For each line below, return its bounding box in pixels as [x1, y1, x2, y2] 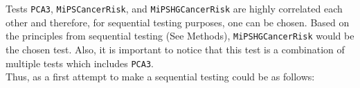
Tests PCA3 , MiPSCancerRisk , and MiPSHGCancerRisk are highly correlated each [6, 1, 343, 16]
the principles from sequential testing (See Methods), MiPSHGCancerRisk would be [6, 28, 354, 43]
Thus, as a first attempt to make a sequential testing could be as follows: [6, 69, 315, 84]
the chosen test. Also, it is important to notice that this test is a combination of [6, 42, 345, 57]
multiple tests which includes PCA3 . [6, 55, 154, 70]
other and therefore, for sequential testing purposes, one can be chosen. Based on [6, 15, 350, 29]
